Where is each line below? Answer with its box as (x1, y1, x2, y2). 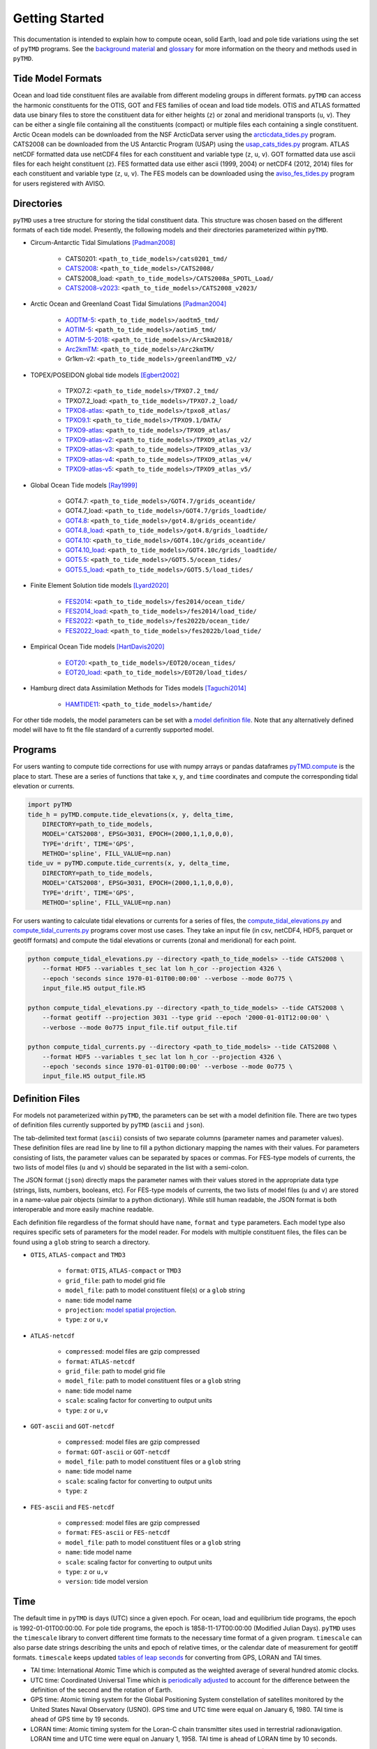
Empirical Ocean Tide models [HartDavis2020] (30, 642, 165, 651)
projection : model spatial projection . (65, 1305, 177, 1314)
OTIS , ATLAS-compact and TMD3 (30, 1251, 126, 1259)
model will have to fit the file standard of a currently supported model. (13, 725, 214, 734)
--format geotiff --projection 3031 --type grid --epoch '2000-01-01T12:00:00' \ (42, 1014, 330, 1021)
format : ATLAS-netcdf (65, 1357, 135, 1366)
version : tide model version (65, 1578, 148, 1586)
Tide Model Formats (13, 73, 103, 85)
